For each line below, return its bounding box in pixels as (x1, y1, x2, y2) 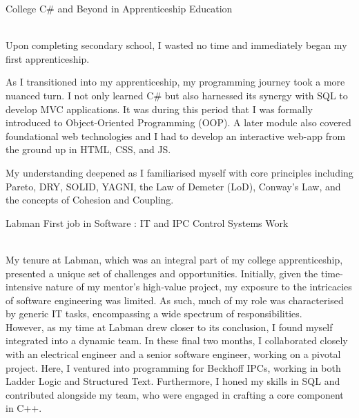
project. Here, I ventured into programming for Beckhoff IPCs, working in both (6, 360, 341, 375)
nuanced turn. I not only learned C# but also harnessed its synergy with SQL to (6, 88, 348, 102)
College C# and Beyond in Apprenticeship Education (6, 1, 233, 15)
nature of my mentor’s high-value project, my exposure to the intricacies (46, 279, 352, 294)
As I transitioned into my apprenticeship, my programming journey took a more (6, 74, 345, 89)
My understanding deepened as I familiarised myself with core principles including (6, 165, 353, 179)
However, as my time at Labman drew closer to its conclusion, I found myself (6, 319, 333, 334)
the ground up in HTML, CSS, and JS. (6, 142, 171, 157)
